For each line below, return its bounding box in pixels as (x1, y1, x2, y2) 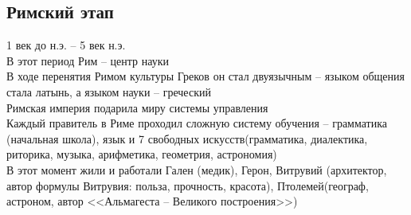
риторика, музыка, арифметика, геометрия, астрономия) (6, 146, 277, 162)
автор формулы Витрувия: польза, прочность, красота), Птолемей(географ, (6, 177, 369, 193)
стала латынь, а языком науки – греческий (6, 83, 211, 100)
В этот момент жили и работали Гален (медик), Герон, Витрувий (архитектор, (6, 161, 387, 178)
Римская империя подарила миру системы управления (6, 99, 268, 115)
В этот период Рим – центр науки (6, 52, 170, 68)
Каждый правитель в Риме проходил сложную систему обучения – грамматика (6, 115, 388, 131)
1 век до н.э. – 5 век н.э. (6, 37, 126, 53)
